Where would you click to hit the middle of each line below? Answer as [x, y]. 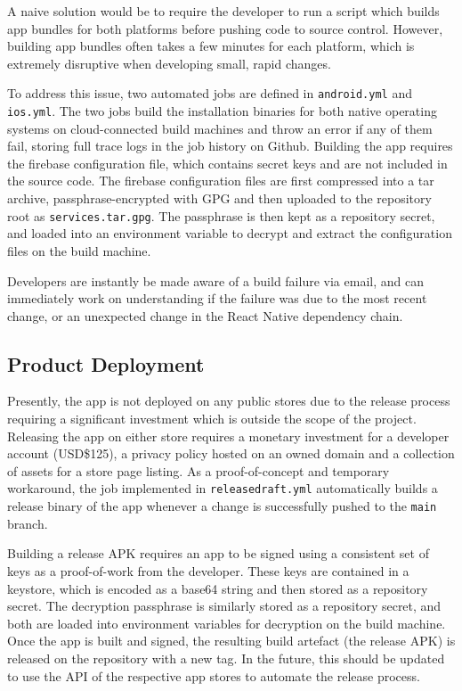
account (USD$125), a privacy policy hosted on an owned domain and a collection [231, 453]
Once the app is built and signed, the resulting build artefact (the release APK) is [231, 641]
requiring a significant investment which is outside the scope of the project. [212, 419]
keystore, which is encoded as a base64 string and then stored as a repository [218, 588]
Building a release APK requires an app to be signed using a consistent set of [218, 553]
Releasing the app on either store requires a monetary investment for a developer [228, 436]
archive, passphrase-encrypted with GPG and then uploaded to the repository [219, 198]
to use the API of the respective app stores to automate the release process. [214, 675]
